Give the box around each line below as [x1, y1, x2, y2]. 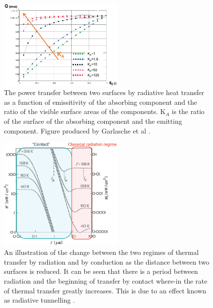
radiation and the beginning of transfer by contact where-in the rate [4, 275, 208, 286]
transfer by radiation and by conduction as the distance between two [4, 256, 210, 267]
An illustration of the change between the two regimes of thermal [4, 247, 199, 257]
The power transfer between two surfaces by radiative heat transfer [4, 87, 204, 97]
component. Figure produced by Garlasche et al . [4, 125, 151, 135]
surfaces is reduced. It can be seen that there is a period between [4, 266, 198, 276]
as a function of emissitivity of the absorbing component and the [4, 96, 197, 107]
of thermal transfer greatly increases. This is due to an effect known [4, 285, 207, 295]
